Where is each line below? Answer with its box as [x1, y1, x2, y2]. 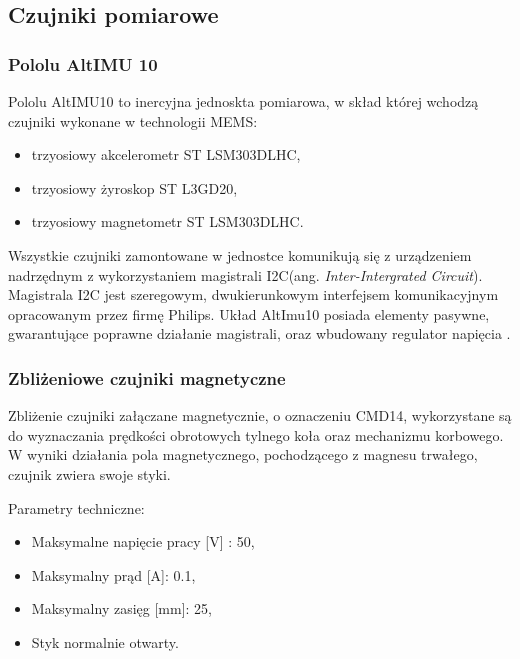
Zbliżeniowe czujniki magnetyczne [8, 365, 286, 390]
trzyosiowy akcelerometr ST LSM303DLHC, [31, 144, 301, 165]
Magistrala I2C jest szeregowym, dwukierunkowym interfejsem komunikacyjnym [8, 284, 499, 305]
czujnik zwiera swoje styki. [8, 463, 171, 484]
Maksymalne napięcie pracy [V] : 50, [31, 531, 255, 552]
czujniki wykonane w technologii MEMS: [8, 110, 258, 131]
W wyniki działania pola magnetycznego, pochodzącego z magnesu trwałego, [8, 444, 478, 465]
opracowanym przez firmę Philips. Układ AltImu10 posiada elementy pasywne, [8, 303, 490, 324]
